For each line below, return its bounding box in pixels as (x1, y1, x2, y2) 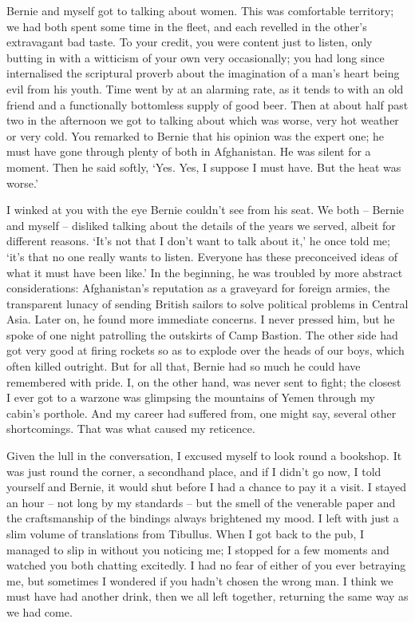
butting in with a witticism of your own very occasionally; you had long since (6, 49, 385, 65)
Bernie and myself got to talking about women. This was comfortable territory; (6, 2, 394, 18)
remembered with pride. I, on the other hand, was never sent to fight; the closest (6, 373, 401, 390)
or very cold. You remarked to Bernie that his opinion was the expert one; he (6, 127, 385, 144)
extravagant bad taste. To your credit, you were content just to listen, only (6, 34, 373, 50)
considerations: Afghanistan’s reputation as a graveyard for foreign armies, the (6, 280, 390, 296)
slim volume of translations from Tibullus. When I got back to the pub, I (6, 526, 365, 542)
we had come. (6, 603, 73, 620)
